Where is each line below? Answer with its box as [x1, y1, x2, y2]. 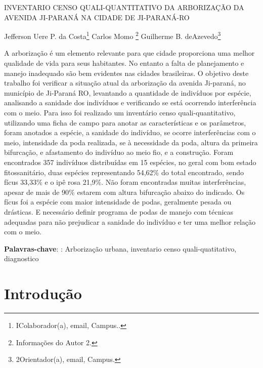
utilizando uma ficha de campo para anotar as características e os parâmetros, [4, 117, 246, 128]
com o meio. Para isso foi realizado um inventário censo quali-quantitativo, [4, 107, 236, 117]
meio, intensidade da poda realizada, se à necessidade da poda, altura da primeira [4, 137, 258, 147]
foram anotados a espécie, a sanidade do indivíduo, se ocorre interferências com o [4, 127, 256, 138]
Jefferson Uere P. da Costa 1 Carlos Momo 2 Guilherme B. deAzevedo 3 [4, 29, 221, 41]
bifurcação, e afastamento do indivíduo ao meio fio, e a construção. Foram [4, 147, 234, 157]
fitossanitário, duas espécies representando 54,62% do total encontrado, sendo [4, 167, 244, 177]
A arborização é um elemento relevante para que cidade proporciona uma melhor [4, 48, 255, 58]
